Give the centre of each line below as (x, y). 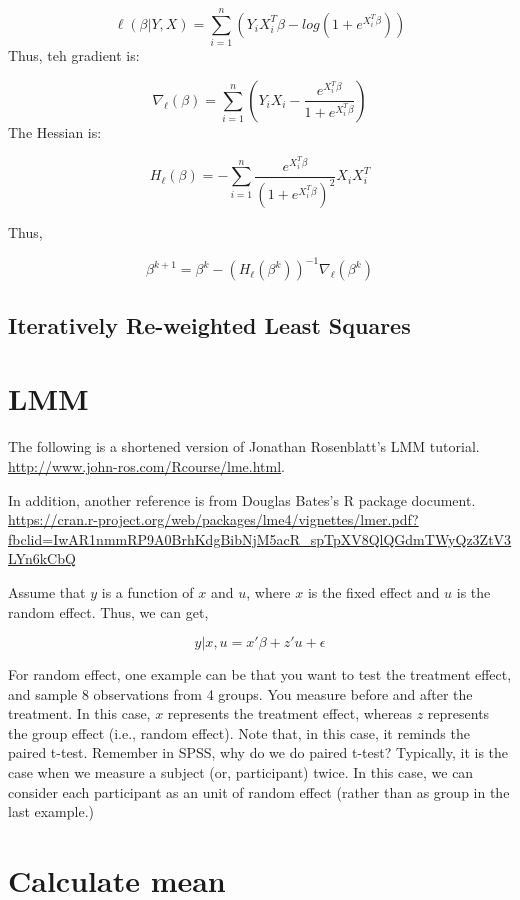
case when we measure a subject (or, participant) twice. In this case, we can (241, 772)
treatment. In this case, (79, 713)
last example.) (51, 811)
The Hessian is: (55, 131)
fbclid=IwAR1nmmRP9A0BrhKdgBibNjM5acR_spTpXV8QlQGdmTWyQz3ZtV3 (260, 538)
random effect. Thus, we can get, (108, 611)
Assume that (47, 591)
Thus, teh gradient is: (74, 55)
